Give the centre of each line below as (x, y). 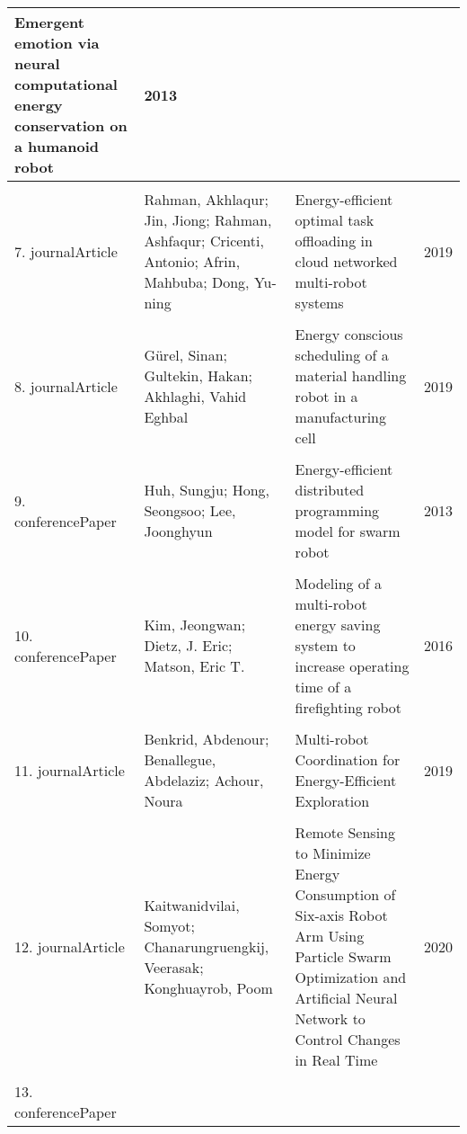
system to (325, 645)
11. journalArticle (70, 770)
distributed (330, 490)
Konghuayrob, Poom (208, 987)
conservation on (71, 125)
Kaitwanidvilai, (192, 905)
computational (66, 84)
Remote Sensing (345, 832)
